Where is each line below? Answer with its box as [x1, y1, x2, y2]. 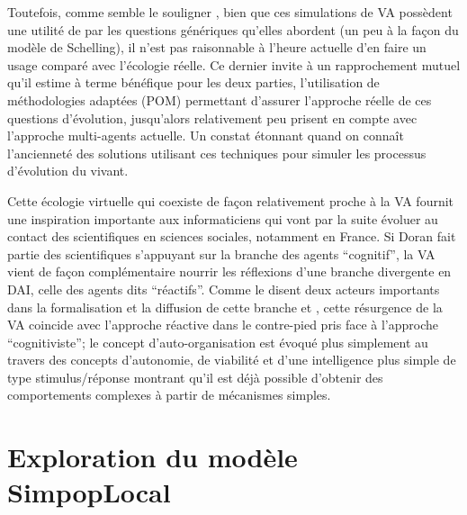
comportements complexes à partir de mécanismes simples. [7, 385, 331, 404]
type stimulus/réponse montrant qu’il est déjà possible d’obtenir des [7, 367, 383, 386]
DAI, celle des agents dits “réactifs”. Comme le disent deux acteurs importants [7, 279, 440, 298]
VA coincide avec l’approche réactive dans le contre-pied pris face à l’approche [7, 315, 439, 334]
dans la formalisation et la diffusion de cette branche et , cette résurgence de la [7, 297, 443, 316]
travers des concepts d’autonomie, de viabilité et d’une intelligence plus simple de [7, 350, 456, 369]
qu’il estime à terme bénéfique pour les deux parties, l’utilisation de [7, 73, 380, 92]
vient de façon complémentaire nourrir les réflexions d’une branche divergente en [7, 262, 452, 281]
